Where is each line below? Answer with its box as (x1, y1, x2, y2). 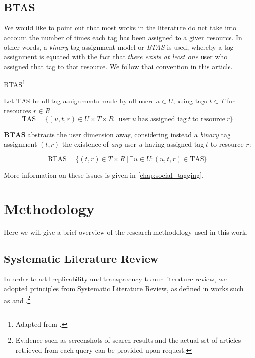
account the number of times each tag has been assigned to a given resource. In (4, 32, 242, 42)
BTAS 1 (4, 78, 25, 89)
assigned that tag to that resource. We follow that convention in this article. (4, 61, 233, 71)
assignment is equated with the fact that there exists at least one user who (4, 51, 228, 61)
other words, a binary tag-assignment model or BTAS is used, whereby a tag (4, 42, 234, 52)
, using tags (173, 96, 207, 106)
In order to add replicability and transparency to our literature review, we (4, 274, 227, 284)
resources (4, 105, 31, 116)
